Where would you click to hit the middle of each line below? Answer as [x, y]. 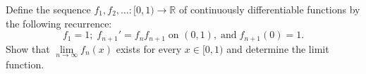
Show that [28, 48]
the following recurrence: [59, 23]
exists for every [149, 48]
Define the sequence [48, 9]
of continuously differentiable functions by [269, 9]
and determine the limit [278, 48]
